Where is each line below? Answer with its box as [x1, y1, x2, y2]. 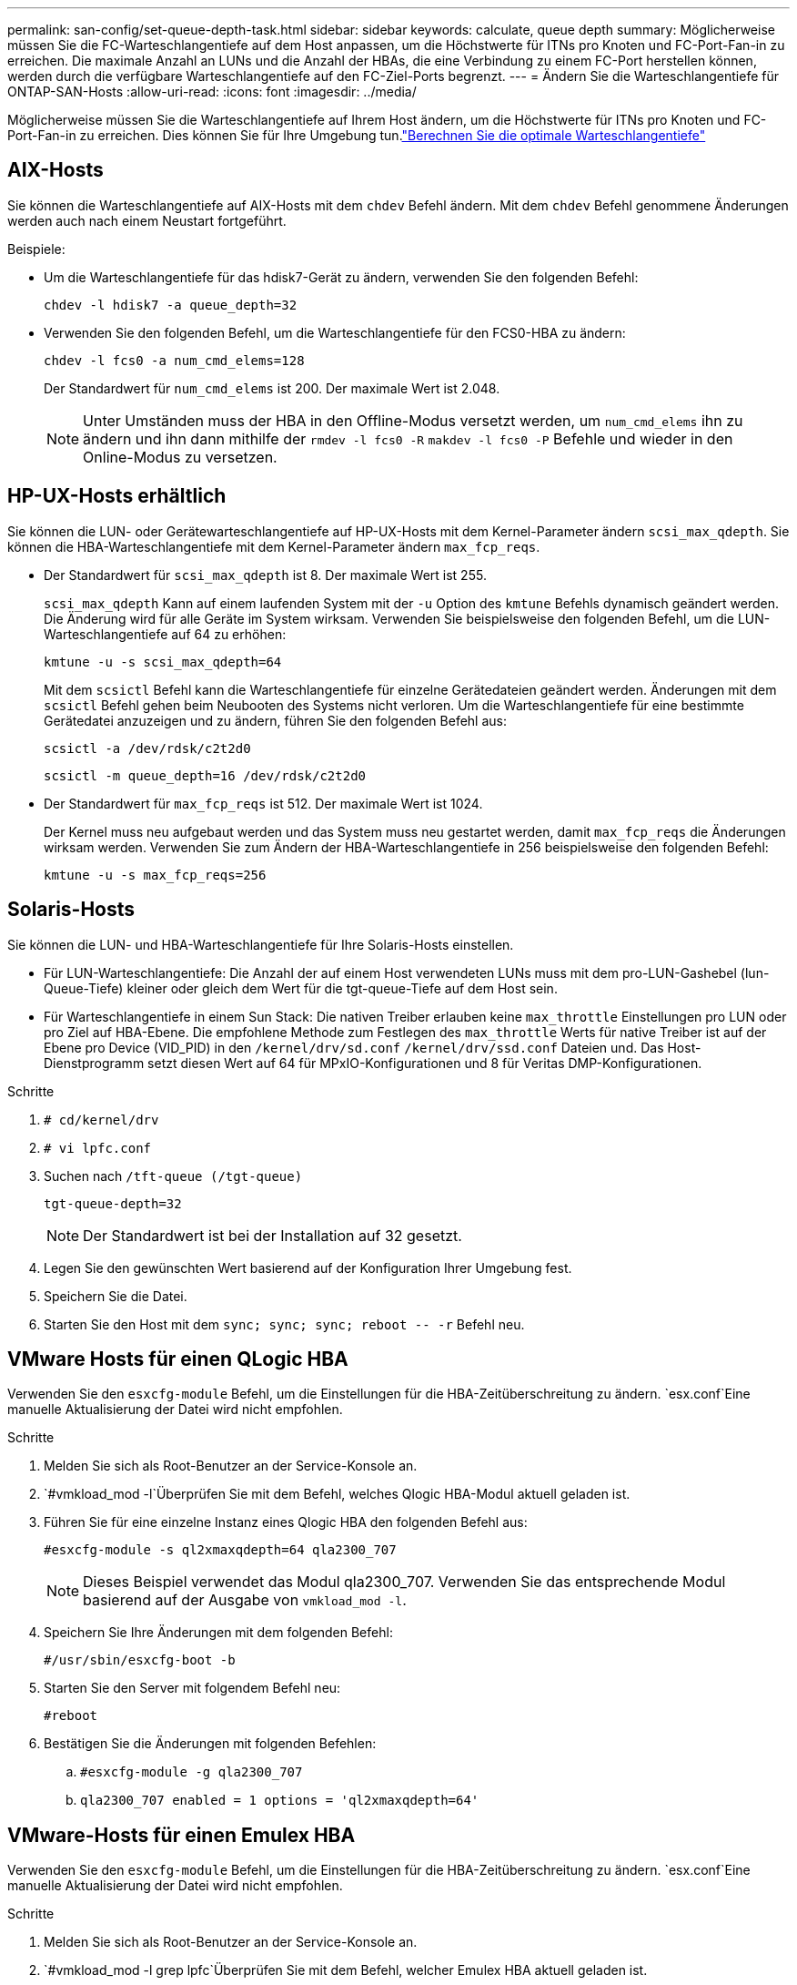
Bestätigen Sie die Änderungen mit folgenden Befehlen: [44, 1736, 377, 1752]
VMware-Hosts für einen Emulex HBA [7, 1823, 356, 1847]
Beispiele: [7, 240, 66, 257]
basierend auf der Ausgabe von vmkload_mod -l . [83, 1591, 407, 1610]
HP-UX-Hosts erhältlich [7, 484, 227, 508]
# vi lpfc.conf [44, 1140, 152, 1155]
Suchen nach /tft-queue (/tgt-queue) [44, 1167, 303, 1184]
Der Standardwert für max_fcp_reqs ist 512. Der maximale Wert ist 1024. [44, 795, 483, 811]
